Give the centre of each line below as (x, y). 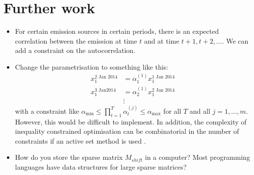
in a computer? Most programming (197, 157)
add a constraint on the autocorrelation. (75, 50)
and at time (162, 40)
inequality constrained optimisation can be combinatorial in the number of (127, 131)
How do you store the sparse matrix (69, 157)
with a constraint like (47, 111)
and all (200, 111)
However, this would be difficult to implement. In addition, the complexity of (131, 121)
